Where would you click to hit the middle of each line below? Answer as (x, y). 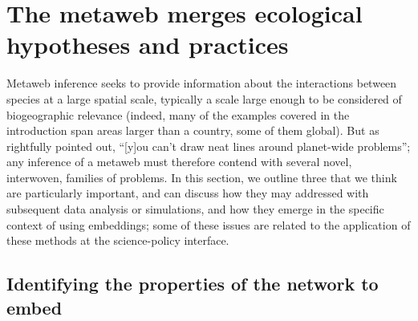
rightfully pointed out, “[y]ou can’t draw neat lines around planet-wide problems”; (209, 146)
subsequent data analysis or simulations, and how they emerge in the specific (195, 209)
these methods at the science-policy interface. (118, 240)
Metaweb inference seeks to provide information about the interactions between (202, 83)
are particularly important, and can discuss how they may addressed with (188, 193)
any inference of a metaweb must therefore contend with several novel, (179, 162)
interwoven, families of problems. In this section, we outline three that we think (202, 177)
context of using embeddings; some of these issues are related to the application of (209, 224)
